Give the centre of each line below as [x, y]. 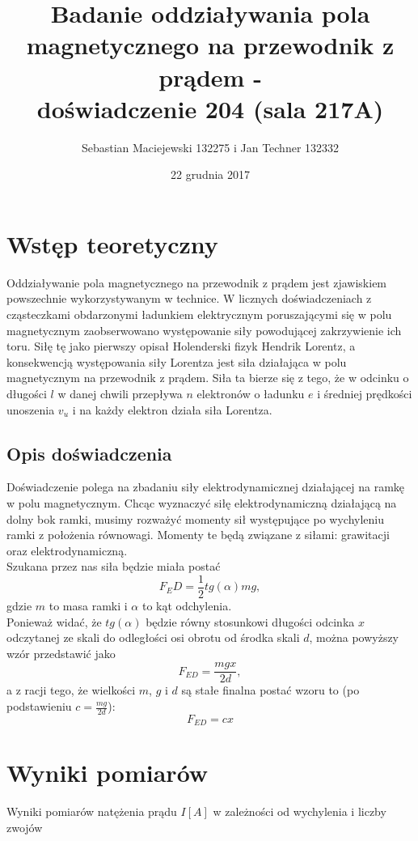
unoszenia [31, 409]
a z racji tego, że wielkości [71, 690]
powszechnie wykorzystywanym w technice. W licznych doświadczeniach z [189, 298]
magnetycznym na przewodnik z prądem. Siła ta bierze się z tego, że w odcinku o [208, 378]
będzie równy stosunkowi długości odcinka [250, 621]
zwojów [25, 828]
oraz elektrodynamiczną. [67, 550]
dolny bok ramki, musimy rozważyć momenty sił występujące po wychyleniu [195, 518]
